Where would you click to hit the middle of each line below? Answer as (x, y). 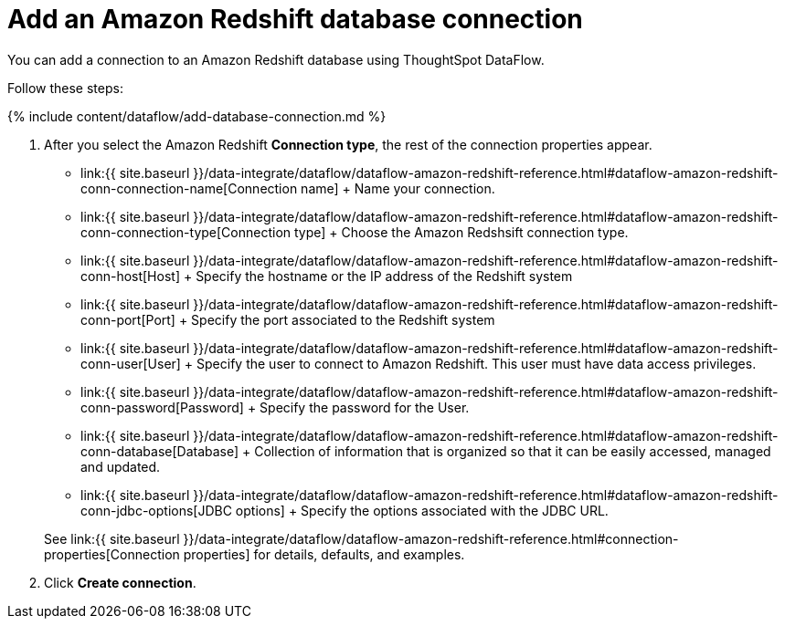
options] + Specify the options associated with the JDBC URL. (422, 510)
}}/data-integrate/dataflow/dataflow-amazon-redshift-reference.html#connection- (431, 538)
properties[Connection (112, 554)
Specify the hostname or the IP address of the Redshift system (384, 276)
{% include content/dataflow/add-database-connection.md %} (197, 116)
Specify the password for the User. (365, 407)
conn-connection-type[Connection (186, 232)
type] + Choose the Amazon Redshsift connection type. (461, 232)
